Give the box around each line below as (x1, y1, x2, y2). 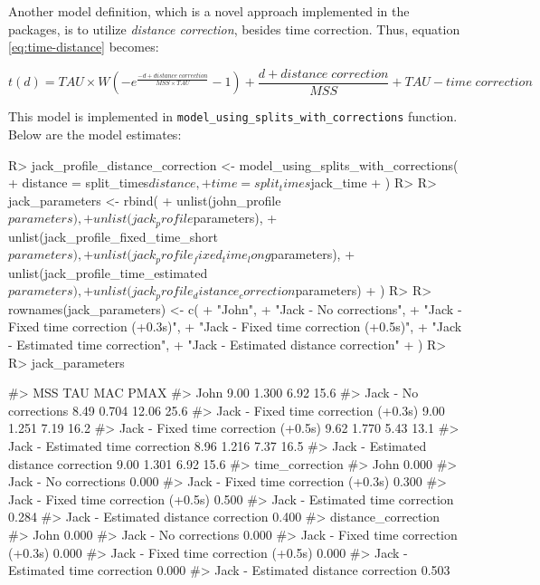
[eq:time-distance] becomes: (8, 37, 159, 56)
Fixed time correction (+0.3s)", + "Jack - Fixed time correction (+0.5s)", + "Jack (8, 317, 462, 336)
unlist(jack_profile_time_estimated (8, 263, 208, 282)
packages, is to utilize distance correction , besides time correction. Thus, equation (8, 19, 460, 38)
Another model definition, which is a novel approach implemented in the (8, 2, 410, 20)
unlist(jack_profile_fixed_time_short (8, 226, 219, 245)
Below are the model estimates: (8, 124, 182, 143)
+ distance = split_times (8, 173, 149, 192)
